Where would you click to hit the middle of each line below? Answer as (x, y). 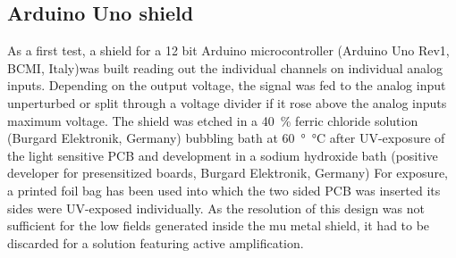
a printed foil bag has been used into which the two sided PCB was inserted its (224, 190)
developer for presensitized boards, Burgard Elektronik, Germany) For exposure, (228, 173)
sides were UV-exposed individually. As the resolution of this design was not (216, 208)
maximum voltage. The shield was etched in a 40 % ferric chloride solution (213, 120)
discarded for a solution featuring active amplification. (156, 242)
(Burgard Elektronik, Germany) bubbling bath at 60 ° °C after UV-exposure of (226, 138)
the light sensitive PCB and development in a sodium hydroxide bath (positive (223, 155)
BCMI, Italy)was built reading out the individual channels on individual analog (225, 67)
